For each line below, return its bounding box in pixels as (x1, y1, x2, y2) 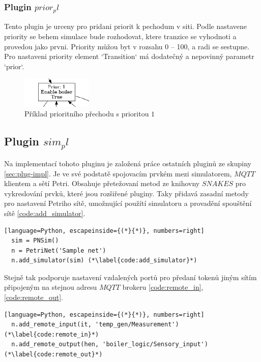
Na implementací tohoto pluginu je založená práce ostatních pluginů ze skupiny (4, 158, 251, 168)
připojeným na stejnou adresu (4, 282, 97, 292)
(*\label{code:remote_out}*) (4, 351, 103, 358)
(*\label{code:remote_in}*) (4, 330, 99, 338)
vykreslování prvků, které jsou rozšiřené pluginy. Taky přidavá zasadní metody (4, 188, 249, 198)
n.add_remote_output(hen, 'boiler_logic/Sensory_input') (11, 341, 208, 348)
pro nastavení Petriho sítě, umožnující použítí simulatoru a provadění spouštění (4, 198, 252, 208)
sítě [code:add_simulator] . (4, 207, 85, 218)
